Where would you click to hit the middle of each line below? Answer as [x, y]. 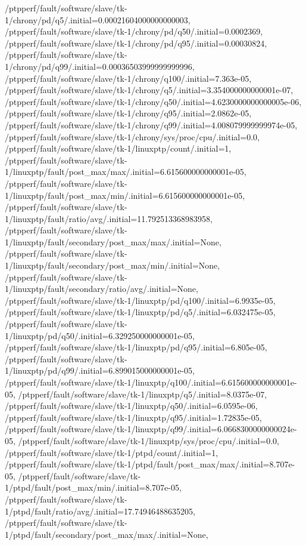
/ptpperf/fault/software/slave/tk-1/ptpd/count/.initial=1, [112, 452]
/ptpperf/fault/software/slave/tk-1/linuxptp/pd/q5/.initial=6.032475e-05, [140, 312]
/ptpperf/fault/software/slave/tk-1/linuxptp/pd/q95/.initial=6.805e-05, [136, 347]
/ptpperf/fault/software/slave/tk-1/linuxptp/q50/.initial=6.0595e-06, [131, 406]
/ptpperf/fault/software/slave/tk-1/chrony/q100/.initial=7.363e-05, [128, 78]
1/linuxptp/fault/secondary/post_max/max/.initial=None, [113, 241]
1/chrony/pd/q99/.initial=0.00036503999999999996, [100, 66]
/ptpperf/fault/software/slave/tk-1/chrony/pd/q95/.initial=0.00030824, [136, 43]
